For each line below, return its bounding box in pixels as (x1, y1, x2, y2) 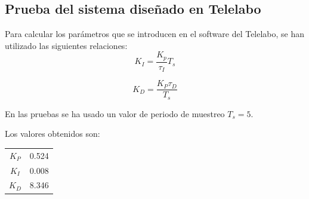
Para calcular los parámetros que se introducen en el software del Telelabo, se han (5, 27, 305, 40)
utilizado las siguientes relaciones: (5, 39, 128, 51)
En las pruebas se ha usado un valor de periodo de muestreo (5, 107, 225, 120)
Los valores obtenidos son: (5, 127, 100, 140)
